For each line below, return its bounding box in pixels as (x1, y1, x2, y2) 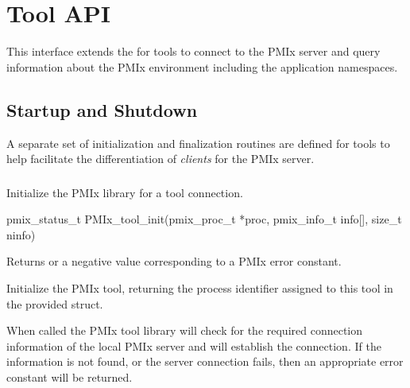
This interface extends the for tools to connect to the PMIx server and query (6, 43, 381, 60)
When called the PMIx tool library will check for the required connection (6, 322, 363, 339)
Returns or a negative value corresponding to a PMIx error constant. (6, 253, 342, 270)
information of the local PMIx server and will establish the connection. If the (6, 337, 381, 354)
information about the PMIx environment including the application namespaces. (6, 58, 398, 75)
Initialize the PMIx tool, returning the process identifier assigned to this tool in (6, 280, 393, 296)
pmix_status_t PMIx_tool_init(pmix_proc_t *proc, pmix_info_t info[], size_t (6, 211, 402, 227)
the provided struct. (6, 295, 103, 312)
